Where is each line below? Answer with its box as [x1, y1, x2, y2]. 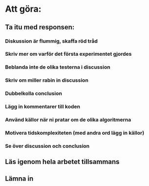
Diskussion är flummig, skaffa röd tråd [5, 38, 98, 45]
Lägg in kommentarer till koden [5, 103, 81, 110]
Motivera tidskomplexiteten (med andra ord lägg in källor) [5, 129, 145, 136]
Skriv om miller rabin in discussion [5, 77, 89, 84]
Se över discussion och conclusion [5, 142, 90, 149]
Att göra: [5, 3, 42, 15]
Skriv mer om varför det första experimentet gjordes [5, 50, 132, 57]
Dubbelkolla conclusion [5, 90, 63, 97]
